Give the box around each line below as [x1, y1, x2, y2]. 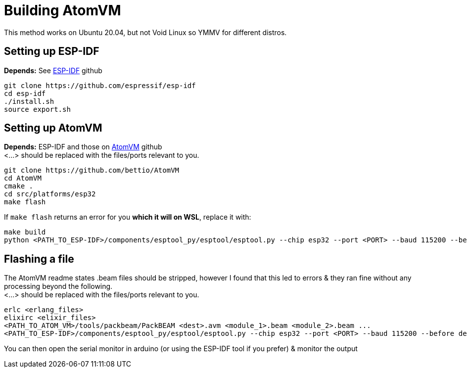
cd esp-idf [4, 89, 46, 97]
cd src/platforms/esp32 [4, 190, 96, 198]
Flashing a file [4, 252, 74, 265]
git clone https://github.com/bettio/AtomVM [4, 166, 180, 175]
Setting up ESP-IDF [4, 45, 99, 58]
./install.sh [4, 97, 54, 105]
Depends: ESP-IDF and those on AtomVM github [4, 142, 162, 151]
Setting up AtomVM [4, 122, 102, 135]
